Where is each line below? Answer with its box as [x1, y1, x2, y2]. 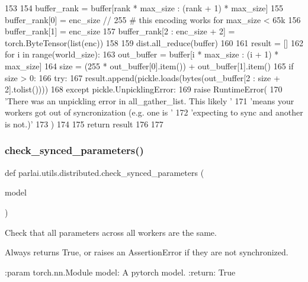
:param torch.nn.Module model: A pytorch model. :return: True [5, 265, 236, 278]
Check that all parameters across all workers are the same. [5, 226, 217, 238]
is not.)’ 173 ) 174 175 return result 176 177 [5, 117, 163, 130]
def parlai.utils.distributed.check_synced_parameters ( [5, 166, 204, 178]
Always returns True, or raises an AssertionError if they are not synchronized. [5, 246, 288, 258]
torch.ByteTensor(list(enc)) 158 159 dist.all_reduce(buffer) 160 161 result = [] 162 [5, 36, 303, 49]
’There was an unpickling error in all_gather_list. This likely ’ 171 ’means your [5, 94, 294, 107]
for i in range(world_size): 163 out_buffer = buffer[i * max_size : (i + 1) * [5, 48, 279, 60]
